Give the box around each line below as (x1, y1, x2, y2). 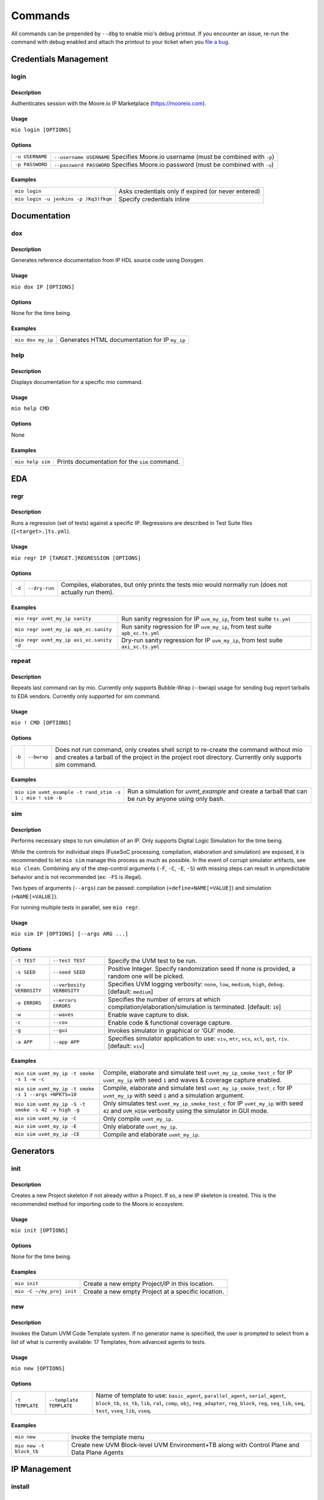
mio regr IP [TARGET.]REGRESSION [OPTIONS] (11, 554, 141, 561)
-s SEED (14, 969, 36, 976)
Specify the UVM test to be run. (108, 956, 197, 965)
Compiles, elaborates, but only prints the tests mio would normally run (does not (61, 580, 287, 589)
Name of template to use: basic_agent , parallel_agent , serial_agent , (95, 1391, 286, 1399)
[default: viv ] (108, 1042, 145, 1050)
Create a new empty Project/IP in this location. (83, 1279, 214, 1288)
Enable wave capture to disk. (108, 1010, 190, 1019)
